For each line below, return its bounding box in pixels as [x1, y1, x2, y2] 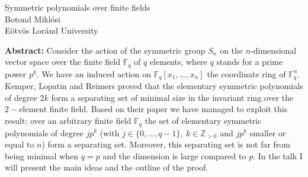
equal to [5, 138, 34, 150]
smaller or [249, 126, 286, 139]
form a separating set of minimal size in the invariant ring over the [51, 91, 294, 103]
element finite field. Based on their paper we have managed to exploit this [19, 103, 288, 115]
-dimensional [251, 44, 297, 56]
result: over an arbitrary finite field [5, 114, 131, 127]
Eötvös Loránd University [5, 24, 98, 37]
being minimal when [5, 149, 79, 162]
